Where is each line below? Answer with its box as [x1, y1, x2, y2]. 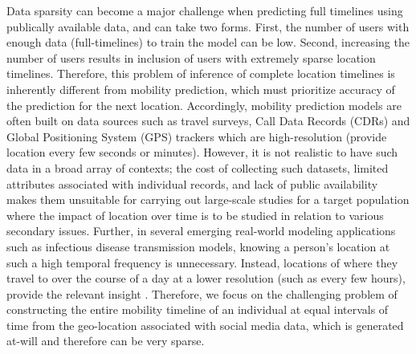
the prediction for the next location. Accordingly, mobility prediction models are [6, 96, 402, 113]
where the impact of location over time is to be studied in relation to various [6, 206, 384, 223]
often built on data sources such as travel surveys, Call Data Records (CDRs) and [6, 112, 410, 129]
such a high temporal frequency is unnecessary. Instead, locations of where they [6, 254, 398, 271]
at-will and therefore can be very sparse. [6, 332, 205, 349]
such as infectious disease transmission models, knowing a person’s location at [6, 238, 390, 254]
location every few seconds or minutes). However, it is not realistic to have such [6, 144, 398, 161]
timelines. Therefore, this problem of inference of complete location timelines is [6, 65, 395, 82]
